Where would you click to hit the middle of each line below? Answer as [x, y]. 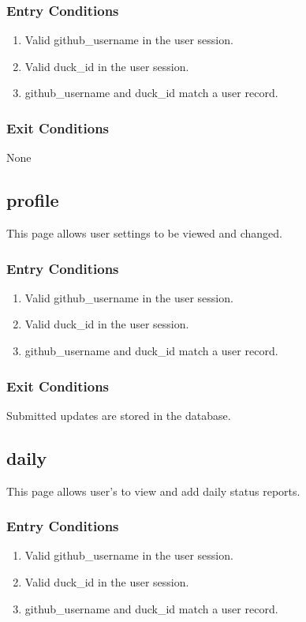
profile [33, 200]
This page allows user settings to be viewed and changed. [144, 233]
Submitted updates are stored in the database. [119, 415]
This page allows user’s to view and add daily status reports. [153, 491]
